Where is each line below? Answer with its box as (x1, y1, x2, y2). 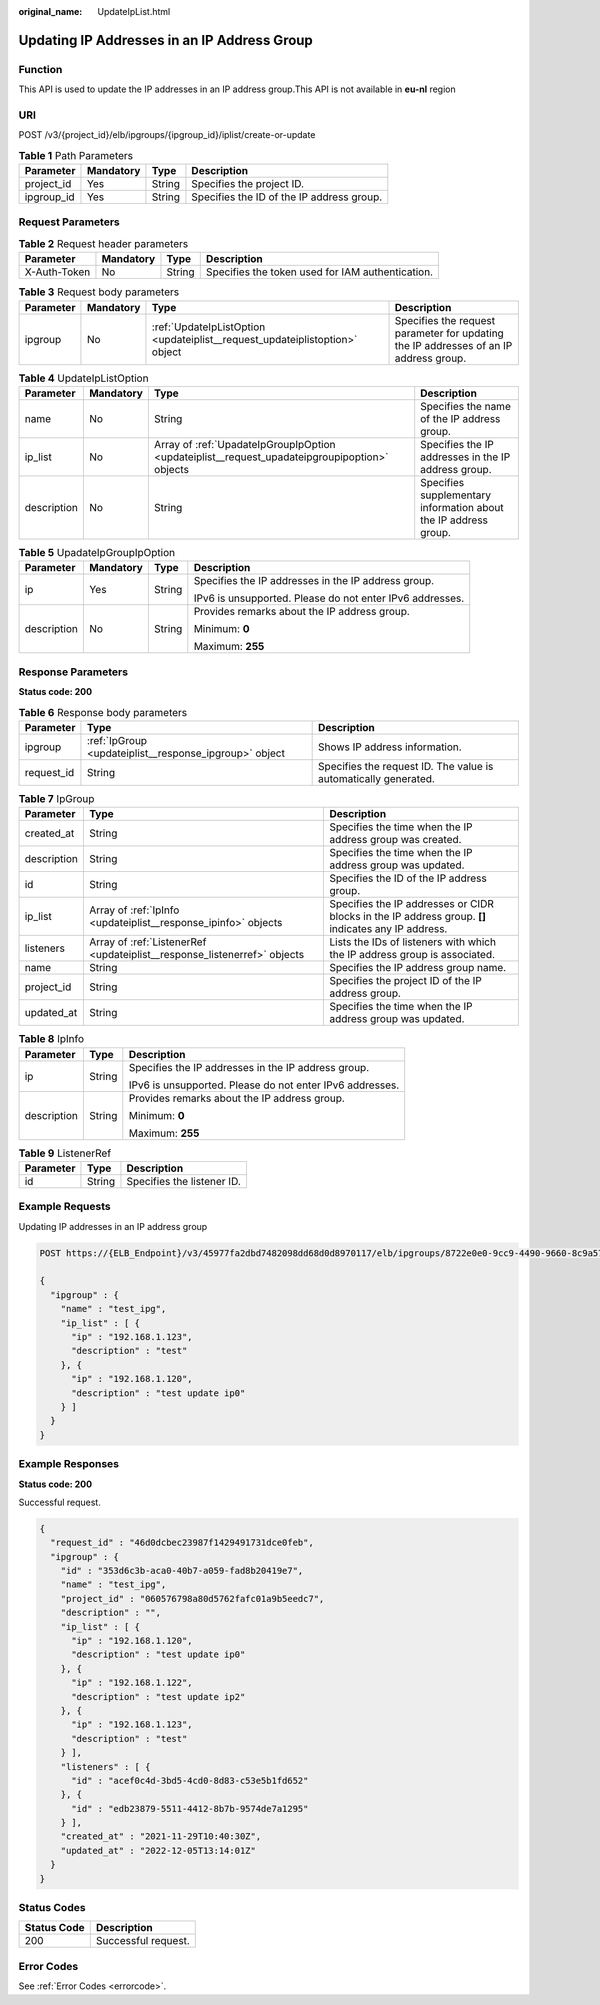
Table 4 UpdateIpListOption (18, 371, 149, 385)
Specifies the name (420, 399, 512, 413)
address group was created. (329, 833, 462, 847)
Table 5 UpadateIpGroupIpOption (18, 546, 175, 560)
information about (420, 500, 504, 514)
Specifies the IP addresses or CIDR (329, 897, 494, 911)
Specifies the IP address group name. (329, 961, 507, 975)
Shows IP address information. (318, 740, 462, 754)
